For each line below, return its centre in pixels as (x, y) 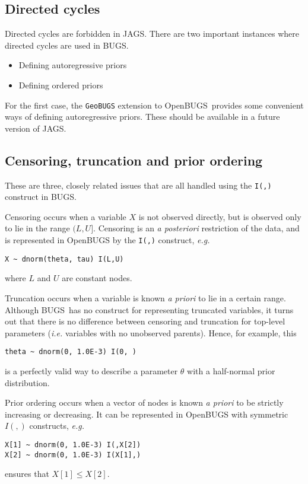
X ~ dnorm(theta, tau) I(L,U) (64, 259)
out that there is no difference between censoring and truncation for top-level (145, 321)
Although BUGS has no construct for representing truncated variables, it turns (149, 309)
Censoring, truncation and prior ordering (134, 160)
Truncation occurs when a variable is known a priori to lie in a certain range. (145, 297)
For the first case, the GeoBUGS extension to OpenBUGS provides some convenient (154, 105)
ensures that (27, 474)
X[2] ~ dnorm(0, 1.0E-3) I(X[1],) (73, 455)
